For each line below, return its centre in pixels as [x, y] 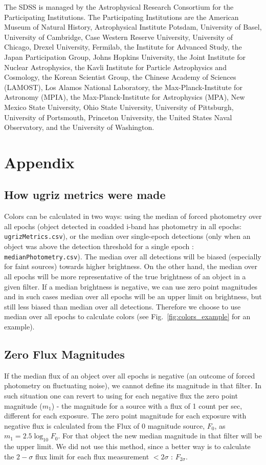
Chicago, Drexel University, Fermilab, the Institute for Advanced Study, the [123, 47]
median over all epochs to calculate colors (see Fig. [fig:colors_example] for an [127, 316]
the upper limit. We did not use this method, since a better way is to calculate [127, 446]
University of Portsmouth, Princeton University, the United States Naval [118, 117]
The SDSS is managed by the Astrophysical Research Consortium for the [119, 7]
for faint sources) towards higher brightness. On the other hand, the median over [131, 266]
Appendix [39, 162]
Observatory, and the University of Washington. [79, 127]
